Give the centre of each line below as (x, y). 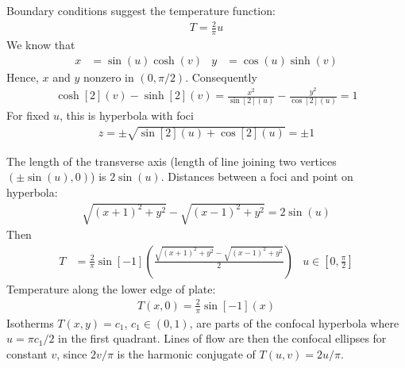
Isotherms (30, 322)
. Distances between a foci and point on (257, 176)
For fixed (28, 115)
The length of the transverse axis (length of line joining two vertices (172, 161)
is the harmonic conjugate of (186, 353)
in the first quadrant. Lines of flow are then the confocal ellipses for (222, 338)
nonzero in (108, 77)
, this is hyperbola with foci (126, 115)
